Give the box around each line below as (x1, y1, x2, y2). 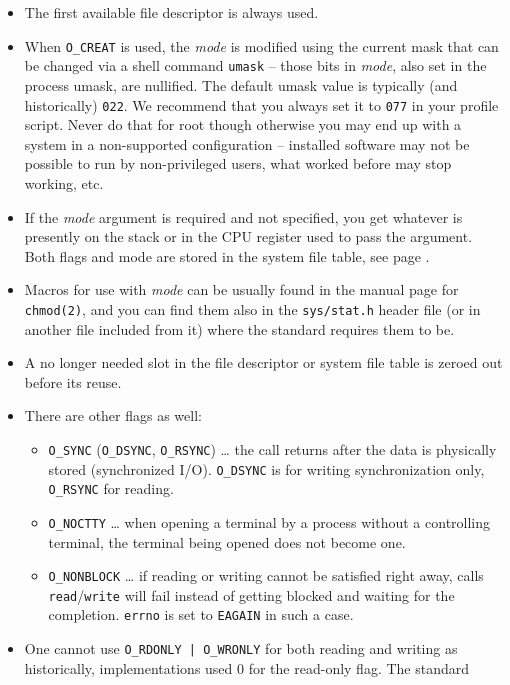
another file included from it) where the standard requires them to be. (24, 318, 455, 339)
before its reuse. (24, 371, 122, 392)
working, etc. (24, 172, 104, 193)
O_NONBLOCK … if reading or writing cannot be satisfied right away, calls (48, 565, 484, 586)
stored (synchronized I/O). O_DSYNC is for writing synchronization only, (48, 458, 485, 479)
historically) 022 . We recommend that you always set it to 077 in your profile (24, 94, 499, 115)
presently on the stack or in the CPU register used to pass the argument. (24, 226, 473, 247)
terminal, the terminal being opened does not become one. (48, 531, 406, 552)
